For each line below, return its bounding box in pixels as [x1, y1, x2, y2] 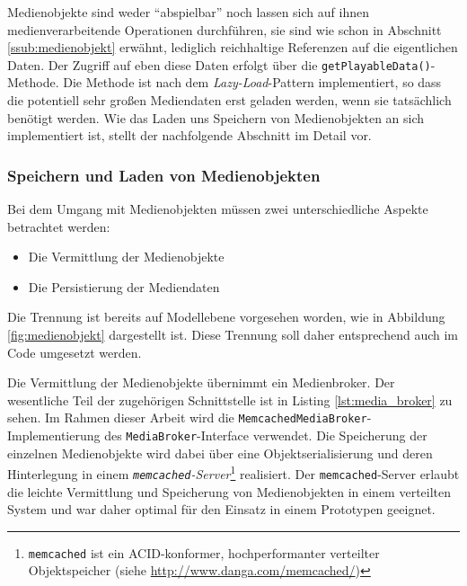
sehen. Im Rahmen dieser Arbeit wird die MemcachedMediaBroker [7, 408, 367, 427]
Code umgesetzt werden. [7, 342, 142, 361]
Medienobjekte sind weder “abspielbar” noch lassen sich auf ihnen [7, 3, 369, 21]
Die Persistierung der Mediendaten [28, 277, 220, 296]
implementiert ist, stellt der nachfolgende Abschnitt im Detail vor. [7, 126, 372, 145]
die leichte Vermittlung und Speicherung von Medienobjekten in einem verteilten [7, 482, 452, 501]
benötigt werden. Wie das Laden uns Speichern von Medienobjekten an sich [7, 108, 425, 127]
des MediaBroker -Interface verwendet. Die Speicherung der [104, 426, 427, 445]
